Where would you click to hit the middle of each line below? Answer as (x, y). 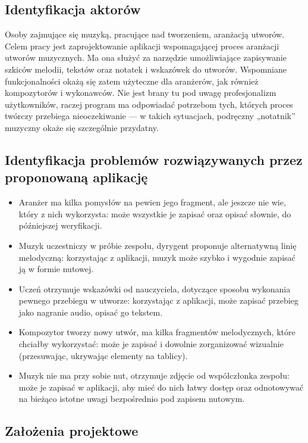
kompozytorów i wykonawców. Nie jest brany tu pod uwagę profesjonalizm (141, 93)
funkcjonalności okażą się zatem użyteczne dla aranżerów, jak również (132, 81)
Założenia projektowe (72, 431)
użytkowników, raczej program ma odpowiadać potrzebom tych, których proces (149, 104)
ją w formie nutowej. (56, 269)
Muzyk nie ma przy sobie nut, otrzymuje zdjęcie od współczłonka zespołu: (154, 375)
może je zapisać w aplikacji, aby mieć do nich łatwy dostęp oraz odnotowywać (161, 387)
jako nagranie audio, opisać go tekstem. (91, 312)
